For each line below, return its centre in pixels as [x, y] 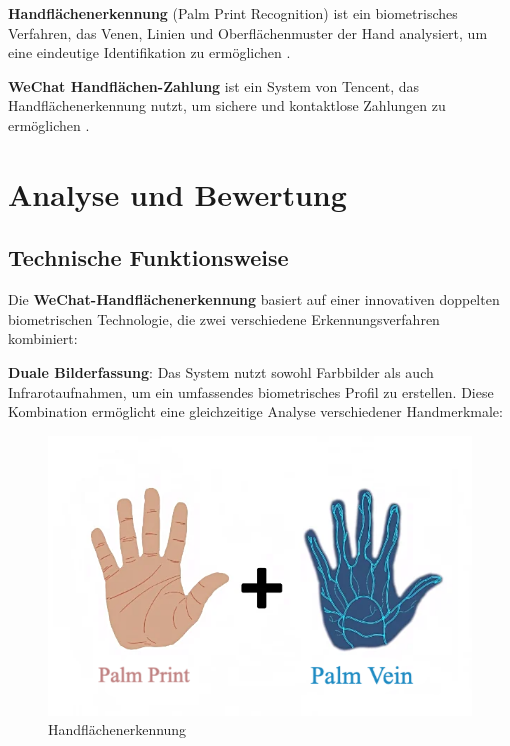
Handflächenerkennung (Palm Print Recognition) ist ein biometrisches [233, 13]
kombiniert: [43, 338]
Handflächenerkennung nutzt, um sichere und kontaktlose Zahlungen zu [227, 105]
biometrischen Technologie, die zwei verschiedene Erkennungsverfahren [224, 318]
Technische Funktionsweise [148, 257]
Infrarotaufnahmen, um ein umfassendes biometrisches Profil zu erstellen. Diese [251, 391]
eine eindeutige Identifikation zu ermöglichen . [149, 52]
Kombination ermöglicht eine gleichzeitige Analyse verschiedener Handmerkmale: [255, 411]
